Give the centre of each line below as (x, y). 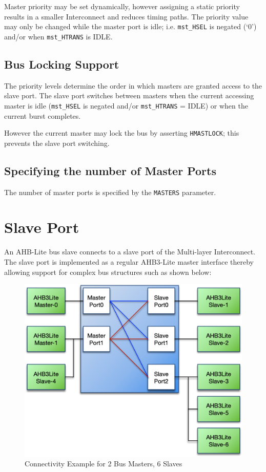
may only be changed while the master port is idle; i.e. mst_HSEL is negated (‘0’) (130, 26)
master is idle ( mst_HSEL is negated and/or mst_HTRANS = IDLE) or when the (126, 105)
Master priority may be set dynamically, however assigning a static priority (122, 6)
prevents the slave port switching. (57, 143)
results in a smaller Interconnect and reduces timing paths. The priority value (126, 16)
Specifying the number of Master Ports (110, 170)
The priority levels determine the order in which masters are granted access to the (133, 85)
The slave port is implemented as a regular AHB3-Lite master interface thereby (129, 261)
